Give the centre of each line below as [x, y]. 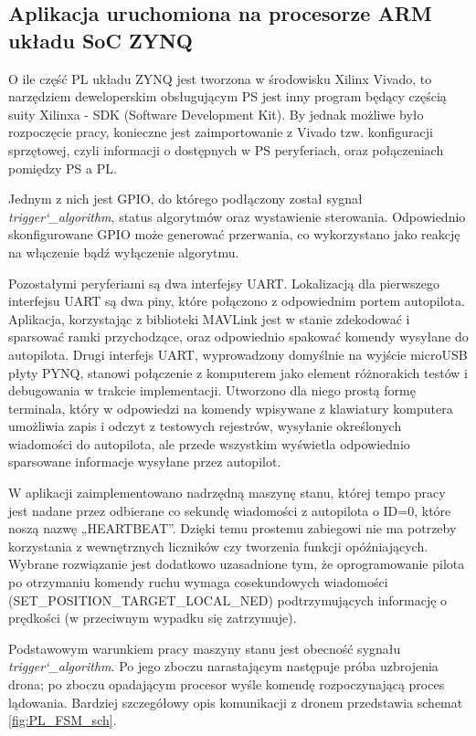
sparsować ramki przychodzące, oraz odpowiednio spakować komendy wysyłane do [238, 336]
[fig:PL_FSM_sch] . [63, 720]
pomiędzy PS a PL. [63, 168]
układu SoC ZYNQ [100, 40]
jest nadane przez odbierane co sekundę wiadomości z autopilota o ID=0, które [230, 510]
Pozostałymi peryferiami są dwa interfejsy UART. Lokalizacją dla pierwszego [224, 283]
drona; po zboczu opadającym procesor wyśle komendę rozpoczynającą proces [227, 684]
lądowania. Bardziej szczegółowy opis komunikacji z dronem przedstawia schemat [236, 702]
